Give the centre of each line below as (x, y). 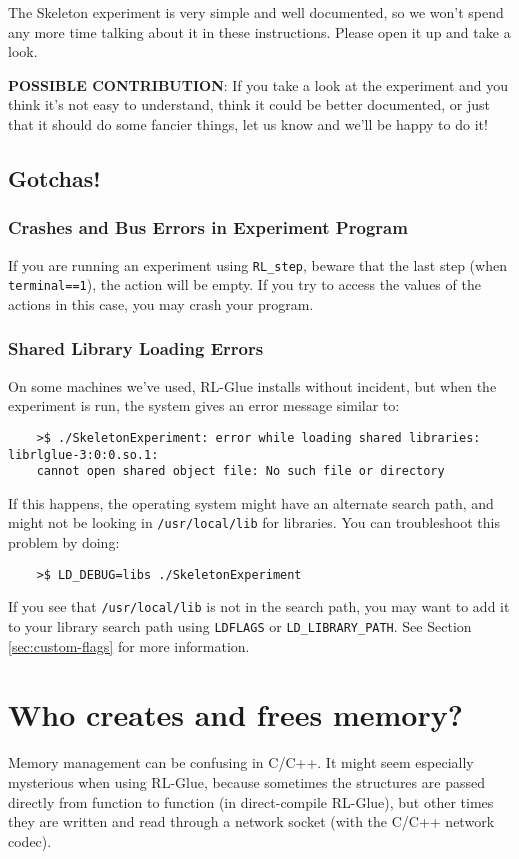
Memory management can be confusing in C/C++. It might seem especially (241, 762)
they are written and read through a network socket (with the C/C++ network (251, 821)
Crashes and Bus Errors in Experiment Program (208, 227)
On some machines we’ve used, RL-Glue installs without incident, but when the (252, 385)
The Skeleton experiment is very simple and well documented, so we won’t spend (256, 12)
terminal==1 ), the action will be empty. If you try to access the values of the (244, 284)
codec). (30, 840)
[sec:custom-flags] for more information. (129, 645)
